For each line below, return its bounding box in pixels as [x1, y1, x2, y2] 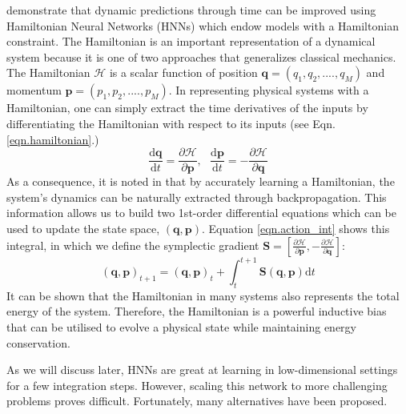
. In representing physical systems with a [168, 82, 369, 98]
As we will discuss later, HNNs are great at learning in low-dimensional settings [6, 361, 398, 378]
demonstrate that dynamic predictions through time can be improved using [6, 2, 376, 18]
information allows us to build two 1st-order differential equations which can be [6, 204, 396, 221]
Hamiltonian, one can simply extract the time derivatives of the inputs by [6, 99, 368, 116]
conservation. [6, 334, 70, 351]
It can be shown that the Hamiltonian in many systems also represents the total [6, 287, 400, 303]
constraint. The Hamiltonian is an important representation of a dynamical [6, 33, 376, 50]
